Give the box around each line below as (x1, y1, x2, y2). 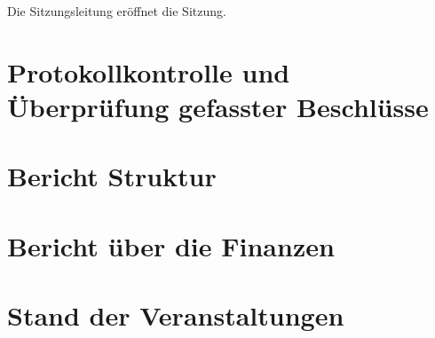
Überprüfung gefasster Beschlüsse (7, 88, 429, 124)
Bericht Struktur (7, 158, 217, 194)
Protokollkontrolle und (7, 53, 290, 90)
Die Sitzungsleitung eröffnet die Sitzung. (7, 2, 226, 20)
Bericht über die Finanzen (7, 227, 335, 263)
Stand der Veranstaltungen (7, 297, 344, 334)
